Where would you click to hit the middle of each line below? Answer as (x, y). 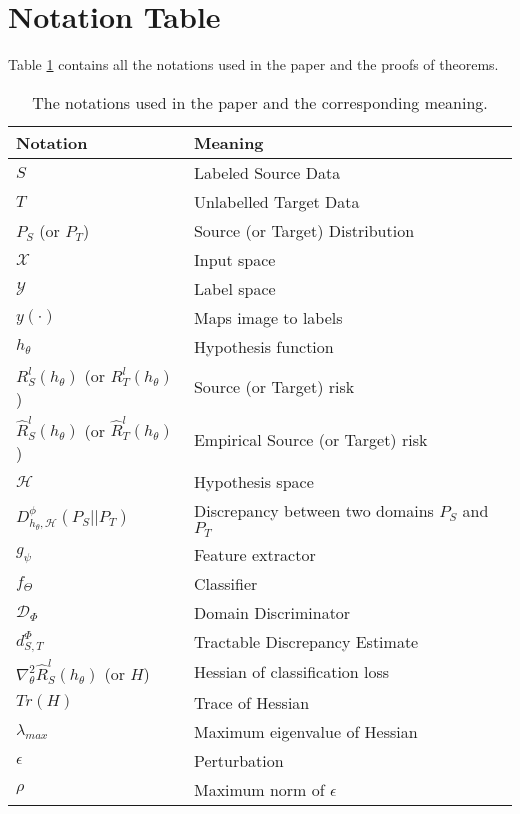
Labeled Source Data (267, 172)
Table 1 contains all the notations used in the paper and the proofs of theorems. (253, 64)
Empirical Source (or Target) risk (310, 440)
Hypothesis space (253, 482)
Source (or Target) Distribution (304, 230)
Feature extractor (254, 555)
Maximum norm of (259, 789)
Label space (234, 288)
